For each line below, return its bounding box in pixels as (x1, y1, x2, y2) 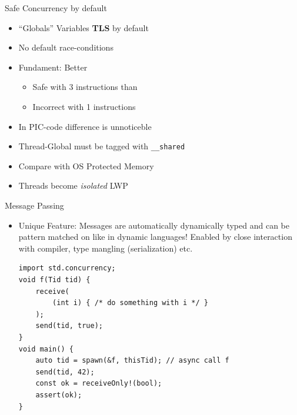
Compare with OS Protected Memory (18, 159, 154, 172)
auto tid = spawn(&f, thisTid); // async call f (35, 356, 229, 365)
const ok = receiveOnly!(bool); (35, 379, 162, 388)
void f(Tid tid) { (18, 275, 91, 284)
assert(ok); (35, 390, 82, 399)
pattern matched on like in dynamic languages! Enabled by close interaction (18, 230, 292, 243)
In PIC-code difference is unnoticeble (18, 120, 152, 132)
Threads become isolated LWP (18, 179, 128, 192)
